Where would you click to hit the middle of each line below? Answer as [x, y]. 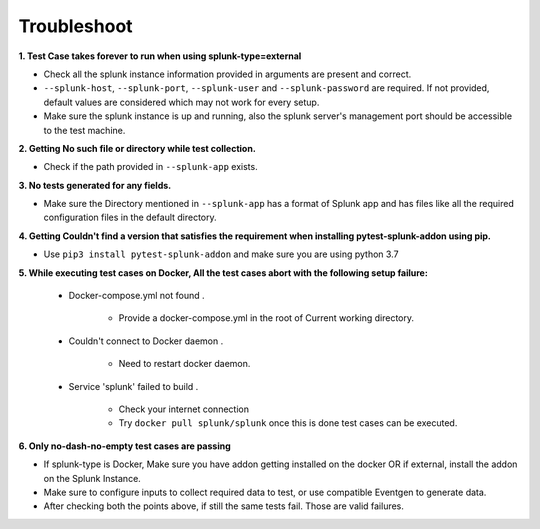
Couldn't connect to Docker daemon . [146, 341]
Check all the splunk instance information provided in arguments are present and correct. [227, 74]
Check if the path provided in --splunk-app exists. [151, 167]
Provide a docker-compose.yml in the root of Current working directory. [266, 318]
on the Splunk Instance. [92, 478]
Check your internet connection [184, 409]
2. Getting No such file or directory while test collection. [137, 148]
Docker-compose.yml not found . [136, 296]
